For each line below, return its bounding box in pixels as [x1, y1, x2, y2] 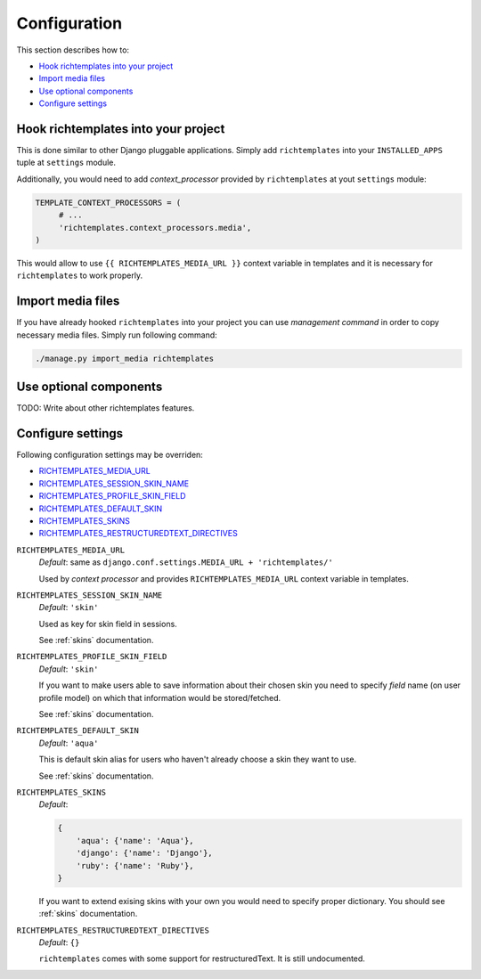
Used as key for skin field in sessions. [38, 618, 177, 629]
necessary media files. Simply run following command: [16, 330, 217, 340]
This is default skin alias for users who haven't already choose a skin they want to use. [38, 754, 356, 765]
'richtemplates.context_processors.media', [58, 223, 252, 233]
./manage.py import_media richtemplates [35, 353, 214, 363]
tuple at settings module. [16, 157, 116, 168]
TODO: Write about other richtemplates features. [16, 403, 195, 413]
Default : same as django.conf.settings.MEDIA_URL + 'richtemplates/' [38, 557, 333, 567]
